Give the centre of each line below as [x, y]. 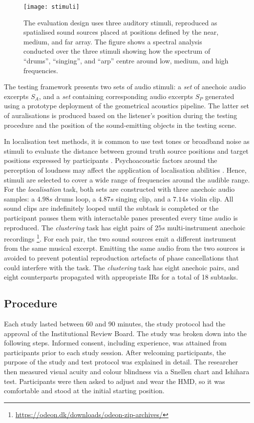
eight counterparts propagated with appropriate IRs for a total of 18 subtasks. [121, 277]
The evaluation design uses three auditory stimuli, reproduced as [120, 22]
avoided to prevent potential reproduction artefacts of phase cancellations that [121, 257]
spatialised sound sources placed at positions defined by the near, [121, 32]
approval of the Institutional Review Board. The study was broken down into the [125, 333]
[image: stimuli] [52, 7]
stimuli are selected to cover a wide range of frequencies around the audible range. [127, 179]
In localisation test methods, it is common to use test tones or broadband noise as [127, 141]
